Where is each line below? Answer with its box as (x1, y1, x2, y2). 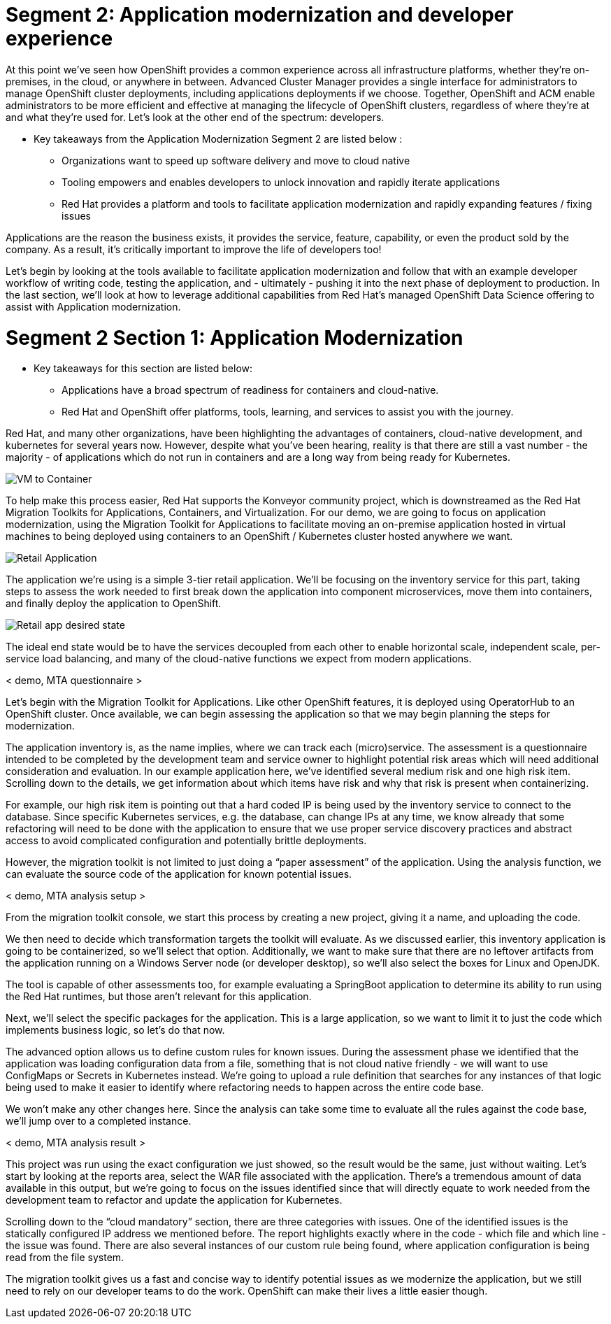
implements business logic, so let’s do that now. (6, 1024, 225, 1037)
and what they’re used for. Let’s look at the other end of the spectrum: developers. (6, 111, 384, 123)
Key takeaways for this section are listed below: (34, 362, 253, 375)
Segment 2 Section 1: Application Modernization (6, 325, 463, 350)
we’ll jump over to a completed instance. (6, 1115, 192, 1127)
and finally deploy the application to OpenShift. (6, 597, 222, 610)
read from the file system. (6, 1251, 124, 1264)
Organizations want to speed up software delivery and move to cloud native (62, 154, 410, 166)
